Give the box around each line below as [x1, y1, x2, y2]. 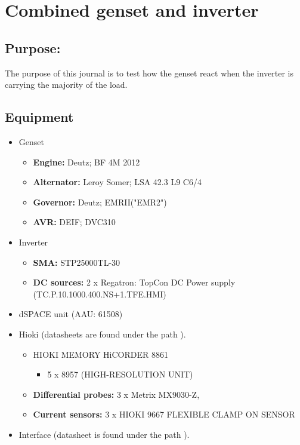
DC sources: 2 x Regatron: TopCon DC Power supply [33, 276, 236, 289]
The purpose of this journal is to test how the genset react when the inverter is [5, 66, 294, 79]
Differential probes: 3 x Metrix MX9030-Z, [33, 388, 200, 400]
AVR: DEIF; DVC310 [33, 216, 116, 228]
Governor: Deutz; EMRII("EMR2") [33, 195, 167, 208]
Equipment [5, 108, 74, 126]
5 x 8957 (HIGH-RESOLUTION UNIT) [47, 368, 193, 380]
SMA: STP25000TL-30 [33, 256, 120, 268]
